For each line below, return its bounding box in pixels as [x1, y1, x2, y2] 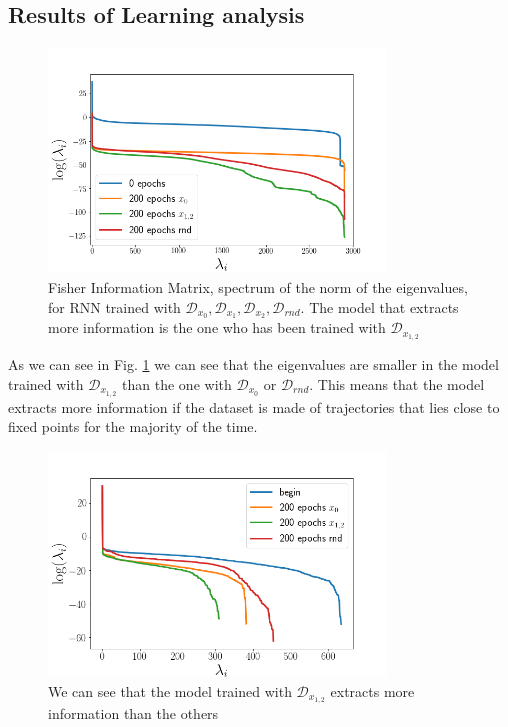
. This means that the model [309, 373, 485, 394]
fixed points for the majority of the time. [8, 416, 258, 437]
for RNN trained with [48, 296, 181, 317]
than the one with [122, 373, 232, 394]
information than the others [48, 703, 219, 724]
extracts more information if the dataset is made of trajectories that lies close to [8, 396, 500, 417]
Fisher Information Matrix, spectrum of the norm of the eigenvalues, [48, 276, 468, 297]
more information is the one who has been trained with [48, 317, 386, 338]
